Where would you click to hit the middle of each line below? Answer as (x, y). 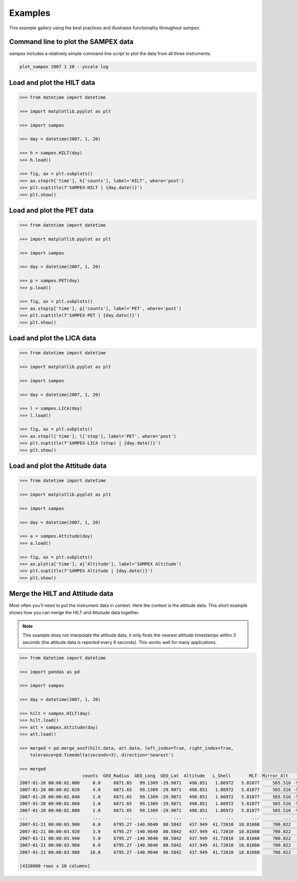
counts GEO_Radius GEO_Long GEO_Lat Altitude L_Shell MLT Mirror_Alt (185, 776)
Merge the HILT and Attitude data (61, 594)
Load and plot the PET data (51, 210)
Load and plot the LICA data (53, 338)
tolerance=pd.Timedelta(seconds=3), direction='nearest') (102, 755)
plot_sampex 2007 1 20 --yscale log (64, 67)
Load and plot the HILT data (52, 83)
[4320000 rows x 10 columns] (55, 866)
